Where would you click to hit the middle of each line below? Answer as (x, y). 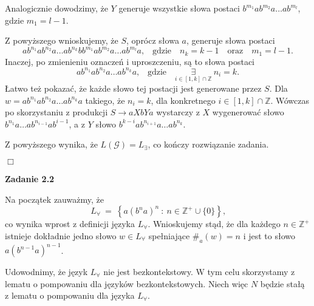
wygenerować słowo (248, 112)
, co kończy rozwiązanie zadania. (208, 144)
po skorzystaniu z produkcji (56, 112)
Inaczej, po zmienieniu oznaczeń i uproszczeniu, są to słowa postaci (130, 61)
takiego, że (105, 100)
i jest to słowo (269, 235)
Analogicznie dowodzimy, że (56, 8)
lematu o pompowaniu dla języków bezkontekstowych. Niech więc (127, 283)
